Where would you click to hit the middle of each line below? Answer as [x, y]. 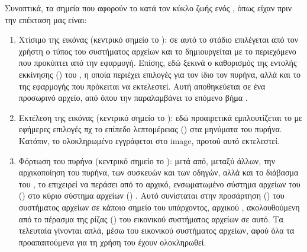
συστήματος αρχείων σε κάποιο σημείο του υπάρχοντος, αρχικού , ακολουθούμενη [159, 207]
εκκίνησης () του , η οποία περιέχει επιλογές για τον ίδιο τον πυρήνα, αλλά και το [160, 74]
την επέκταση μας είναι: [46, 19]
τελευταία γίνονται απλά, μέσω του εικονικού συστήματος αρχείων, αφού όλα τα [156, 230]
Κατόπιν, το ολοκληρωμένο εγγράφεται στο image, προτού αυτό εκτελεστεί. [149, 140]
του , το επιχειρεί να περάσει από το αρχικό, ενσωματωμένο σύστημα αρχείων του [159, 184]
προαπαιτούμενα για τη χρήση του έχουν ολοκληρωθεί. [112, 242]
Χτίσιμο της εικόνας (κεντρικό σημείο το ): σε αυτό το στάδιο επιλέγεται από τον [159, 39]
